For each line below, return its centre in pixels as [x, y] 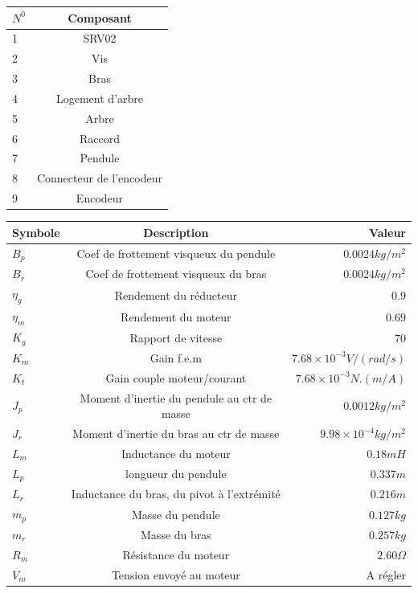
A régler [386, 574]
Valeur [387, 232]
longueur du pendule [176, 474]
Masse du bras [176, 534]
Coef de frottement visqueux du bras [176, 274]
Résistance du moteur [176, 554]
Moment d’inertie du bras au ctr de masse [176, 433]
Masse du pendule [176, 514]
